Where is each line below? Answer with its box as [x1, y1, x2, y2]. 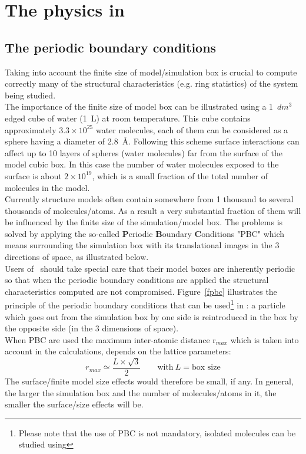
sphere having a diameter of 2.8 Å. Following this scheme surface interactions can [5, 135, 300, 147]
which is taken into [230, 333, 299, 346]
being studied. [5, 88, 56, 101]
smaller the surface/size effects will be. [5, 398, 144, 410]
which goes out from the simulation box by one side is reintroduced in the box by [5, 310, 298, 323]
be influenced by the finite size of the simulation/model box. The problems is [5, 216, 283, 228]
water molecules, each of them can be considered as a [95, 123, 288, 136]
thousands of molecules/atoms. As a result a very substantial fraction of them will [5, 204, 301, 216]
